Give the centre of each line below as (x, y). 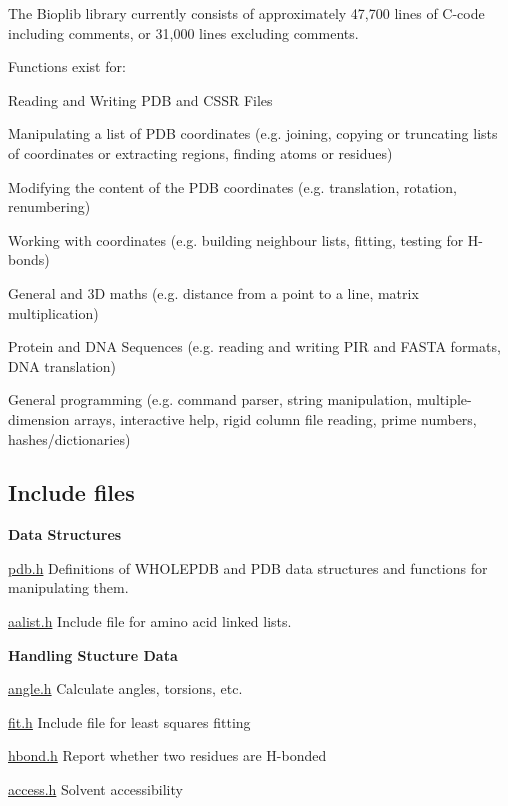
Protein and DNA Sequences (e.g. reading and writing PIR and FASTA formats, (254, 346)
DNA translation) (62, 365)
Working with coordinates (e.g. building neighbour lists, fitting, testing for (236, 239)
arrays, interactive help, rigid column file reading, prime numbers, (275, 418)
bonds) (29, 259)
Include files (71, 492)
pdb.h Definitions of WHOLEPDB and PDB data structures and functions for (248, 567)
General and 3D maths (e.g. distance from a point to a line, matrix (213, 292)
